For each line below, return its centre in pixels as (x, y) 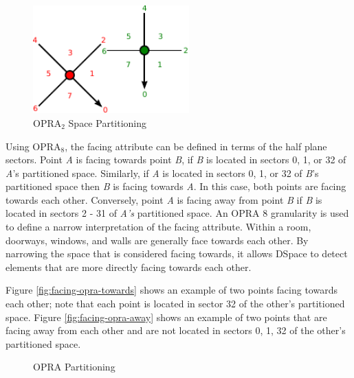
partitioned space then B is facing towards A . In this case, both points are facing (176, 186)
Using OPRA (33, 146)
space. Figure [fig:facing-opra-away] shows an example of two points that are (166, 317)
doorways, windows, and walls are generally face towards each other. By (157, 240)
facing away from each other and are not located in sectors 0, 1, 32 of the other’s (176, 330)
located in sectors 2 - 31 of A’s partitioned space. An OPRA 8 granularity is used (177, 213)
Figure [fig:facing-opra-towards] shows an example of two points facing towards (172, 290)
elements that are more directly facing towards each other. (129, 267)
